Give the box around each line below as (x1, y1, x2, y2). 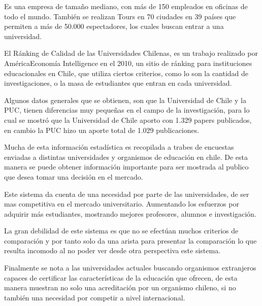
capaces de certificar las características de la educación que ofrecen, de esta (4, 272, 238, 283)
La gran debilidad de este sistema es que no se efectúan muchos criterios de (4, 225, 239, 236)
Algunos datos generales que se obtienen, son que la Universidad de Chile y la (4, 94, 246, 105)
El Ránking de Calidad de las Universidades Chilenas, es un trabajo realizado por (4, 48, 258, 58)
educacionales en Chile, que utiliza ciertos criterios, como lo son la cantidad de (4, 67, 249, 78)
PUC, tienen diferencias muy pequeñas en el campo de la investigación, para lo (4, 105, 250, 115)
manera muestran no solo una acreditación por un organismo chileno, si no (4, 282, 236, 293)
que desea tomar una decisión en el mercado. (4, 171, 143, 182)
